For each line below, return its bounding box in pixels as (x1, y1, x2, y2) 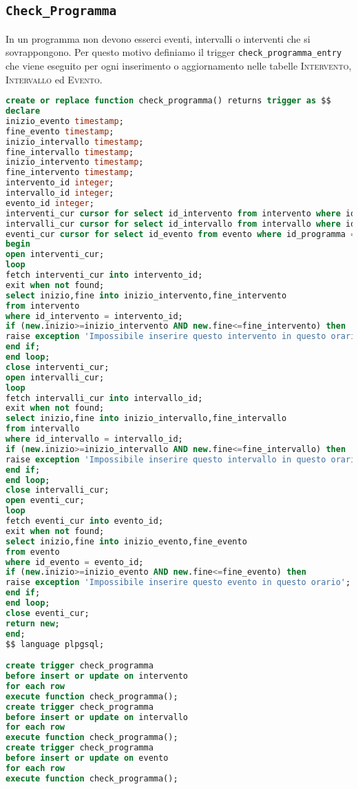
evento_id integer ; (6, 198, 94, 208)
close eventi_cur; (6, 608, 89, 618)
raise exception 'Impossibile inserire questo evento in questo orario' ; (6, 577, 351, 588)
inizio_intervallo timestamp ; (6, 136, 144, 147)
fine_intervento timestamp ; (6, 167, 134, 178)
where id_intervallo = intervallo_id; (6, 434, 183, 444)
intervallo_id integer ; (6, 188, 114, 198)
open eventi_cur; (6, 495, 85, 506)
